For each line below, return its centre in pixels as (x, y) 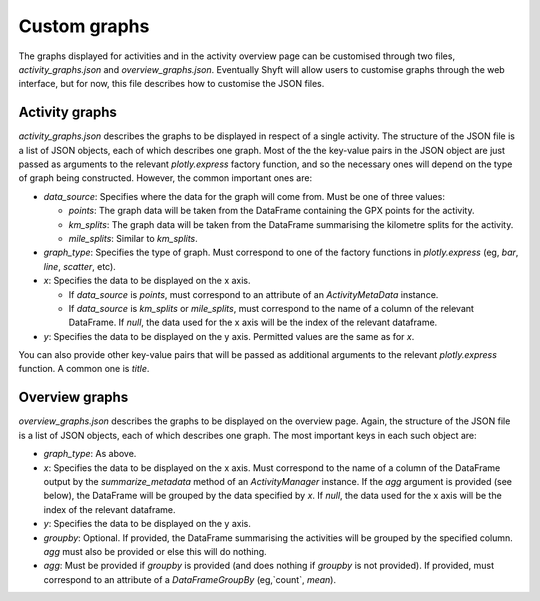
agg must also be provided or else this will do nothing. (155, 551)
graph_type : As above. (90, 454)
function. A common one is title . (84, 369)
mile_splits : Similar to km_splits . (133, 238)
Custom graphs (84, 26)
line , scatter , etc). (80, 266)
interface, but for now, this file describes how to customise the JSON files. (171, 84)
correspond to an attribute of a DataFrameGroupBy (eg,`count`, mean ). (190, 579)
